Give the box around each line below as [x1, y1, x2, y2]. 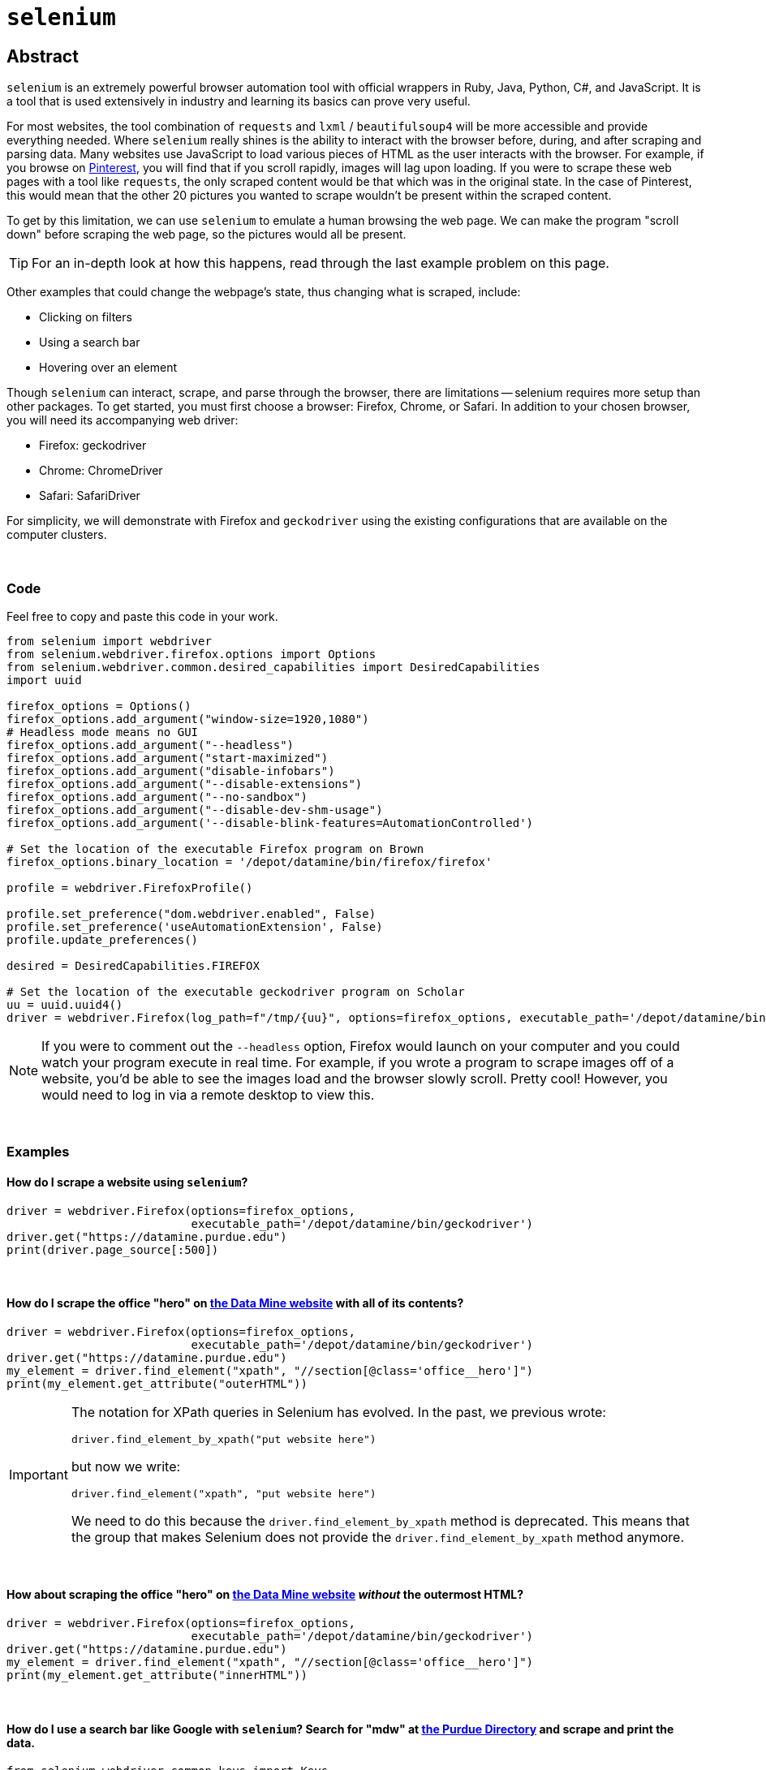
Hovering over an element [39, 360, 178, 375]
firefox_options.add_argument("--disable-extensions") [6, 777, 363, 790]
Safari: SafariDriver [39, 489, 140, 503]
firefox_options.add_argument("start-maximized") [6, 751, 329, 764]
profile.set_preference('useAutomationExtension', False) [6, 919, 383, 933]
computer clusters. [6, 528, 107, 542]
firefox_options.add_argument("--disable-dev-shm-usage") [6, 803, 383, 816]
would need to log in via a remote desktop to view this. [41, 1086, 375, 1103]
